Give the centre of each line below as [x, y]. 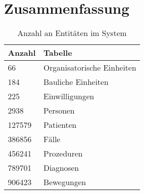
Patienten [60, 125]
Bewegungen [65, 182]
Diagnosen [61, 168]
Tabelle [58, 53]
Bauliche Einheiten [76, 82]
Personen [59, 111]
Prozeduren [63, 154]
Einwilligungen [69, 96]
